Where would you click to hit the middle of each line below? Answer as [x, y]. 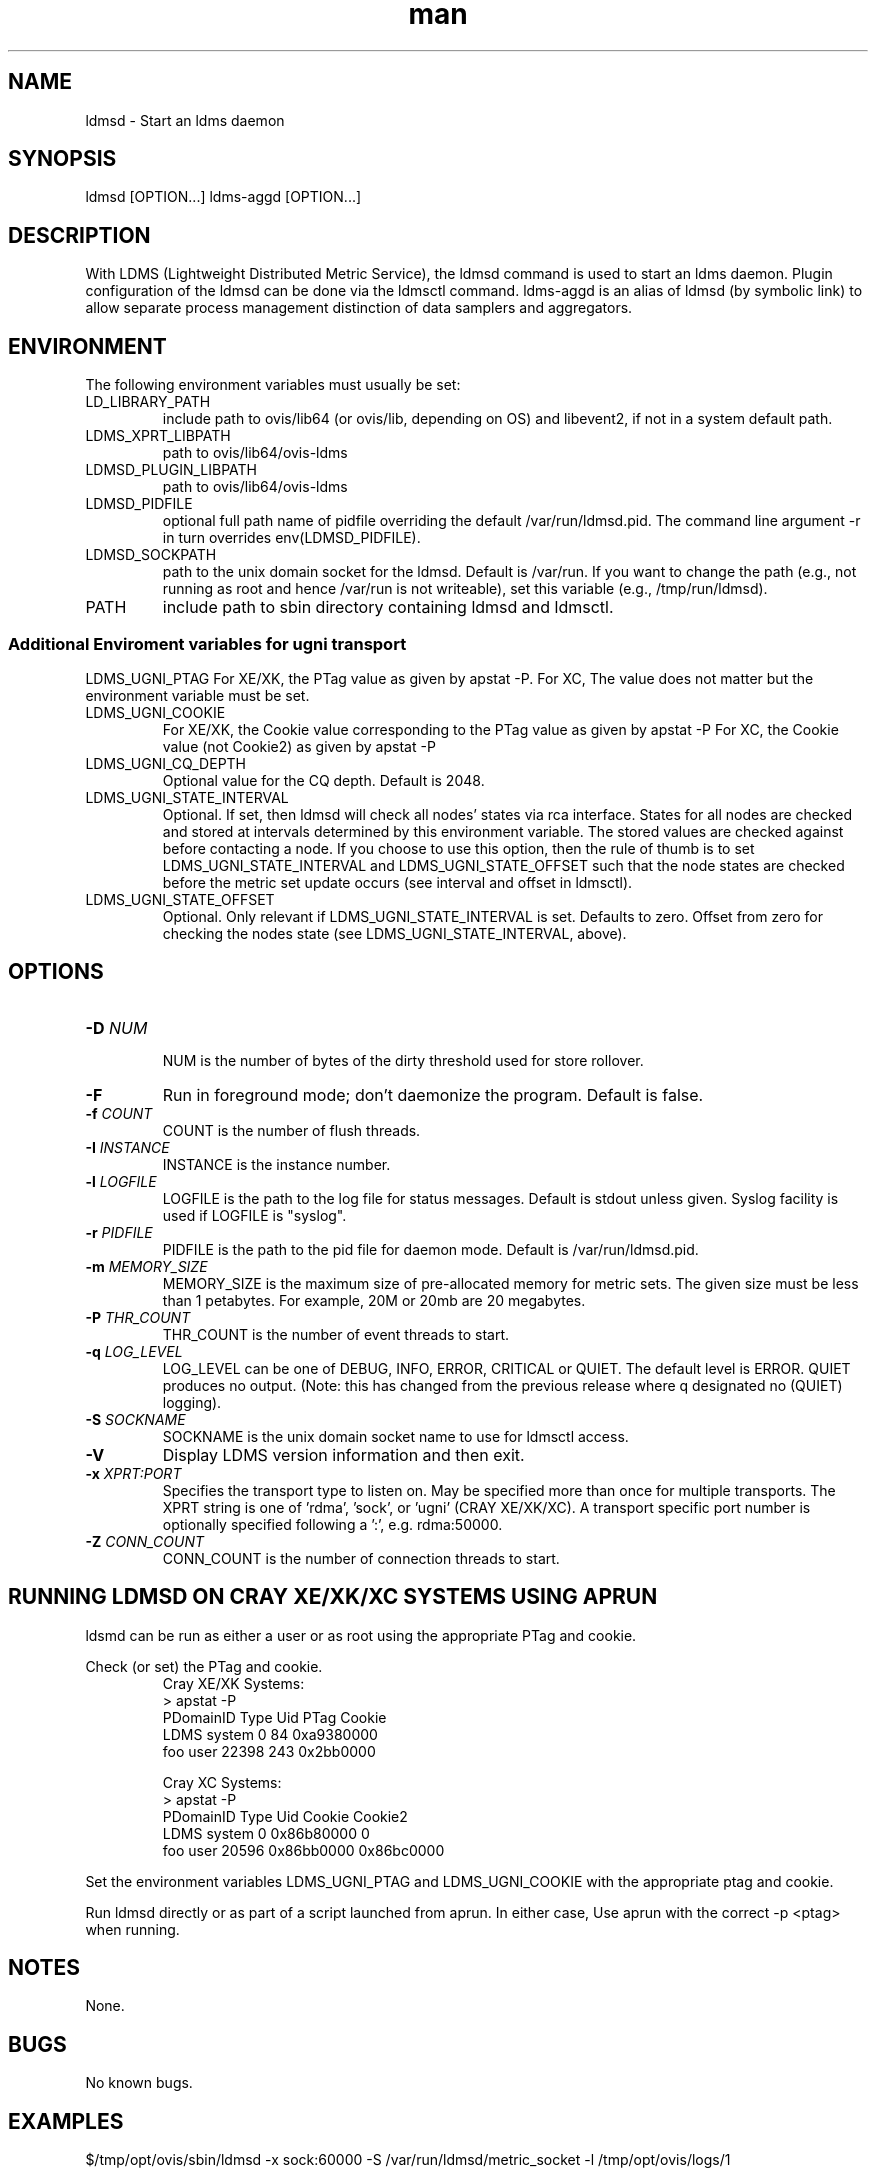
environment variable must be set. [197, 695]
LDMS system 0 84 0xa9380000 [270, 1734]
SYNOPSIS [62, 159]
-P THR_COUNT [138, 1317]
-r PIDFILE [119, 1232]
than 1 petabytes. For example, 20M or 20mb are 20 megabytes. [374, 1300]
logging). [192, 1402]
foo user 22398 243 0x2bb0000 [269, 1751]
